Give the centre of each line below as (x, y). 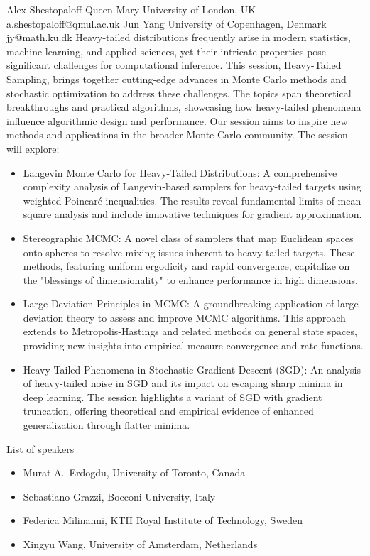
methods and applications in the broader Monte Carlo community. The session (177, 135)
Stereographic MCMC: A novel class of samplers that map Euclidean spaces (188, 238)
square (37, 214)
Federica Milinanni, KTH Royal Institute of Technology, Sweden (163, 520)
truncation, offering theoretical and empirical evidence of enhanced (168, 411)
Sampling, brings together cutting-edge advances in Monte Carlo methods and (176, 78)
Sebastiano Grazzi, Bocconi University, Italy (119, 496)
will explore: (33, 148)
